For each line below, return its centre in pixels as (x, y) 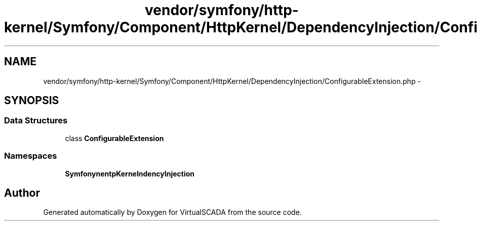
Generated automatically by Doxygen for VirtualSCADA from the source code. (172, 212)
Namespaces (31, 156)
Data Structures (36, 121)
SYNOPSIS (32, 101)
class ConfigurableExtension (114, 138)
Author (22, 193)
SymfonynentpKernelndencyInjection (130, 173)
